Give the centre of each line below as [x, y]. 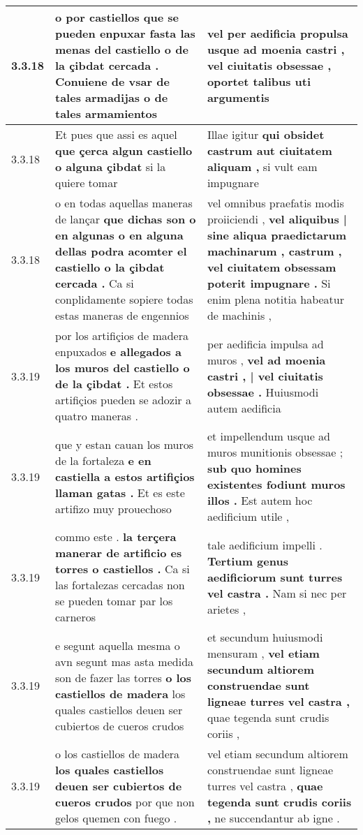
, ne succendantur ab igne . [273, 818]
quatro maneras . [97, 416]
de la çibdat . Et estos [114, 384]
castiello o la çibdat [110, 267]
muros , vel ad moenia [266, 360]
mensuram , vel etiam [263, 653]
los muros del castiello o [123, 368]
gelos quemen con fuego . [116, 818]
